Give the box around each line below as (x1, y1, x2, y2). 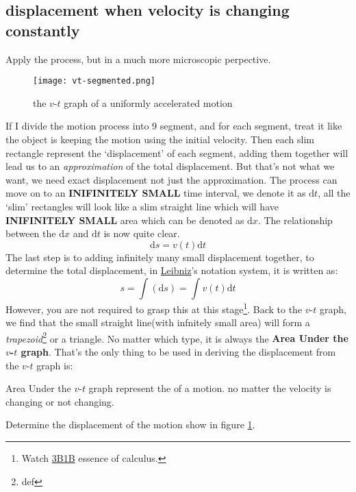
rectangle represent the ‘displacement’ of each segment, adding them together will (5, 145, 348, 160)
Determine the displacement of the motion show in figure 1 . (5, 417, 255, 432)
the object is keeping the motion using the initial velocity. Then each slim (5, 132, 314, 147)
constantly (5, 19, 80, 40)
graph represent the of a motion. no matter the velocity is (88, 381, 331, 395)
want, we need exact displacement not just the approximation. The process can (5, 172, 338, 186)
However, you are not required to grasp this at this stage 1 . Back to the (5, 299, 303, 316)
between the (5, 226, 56, 241)
